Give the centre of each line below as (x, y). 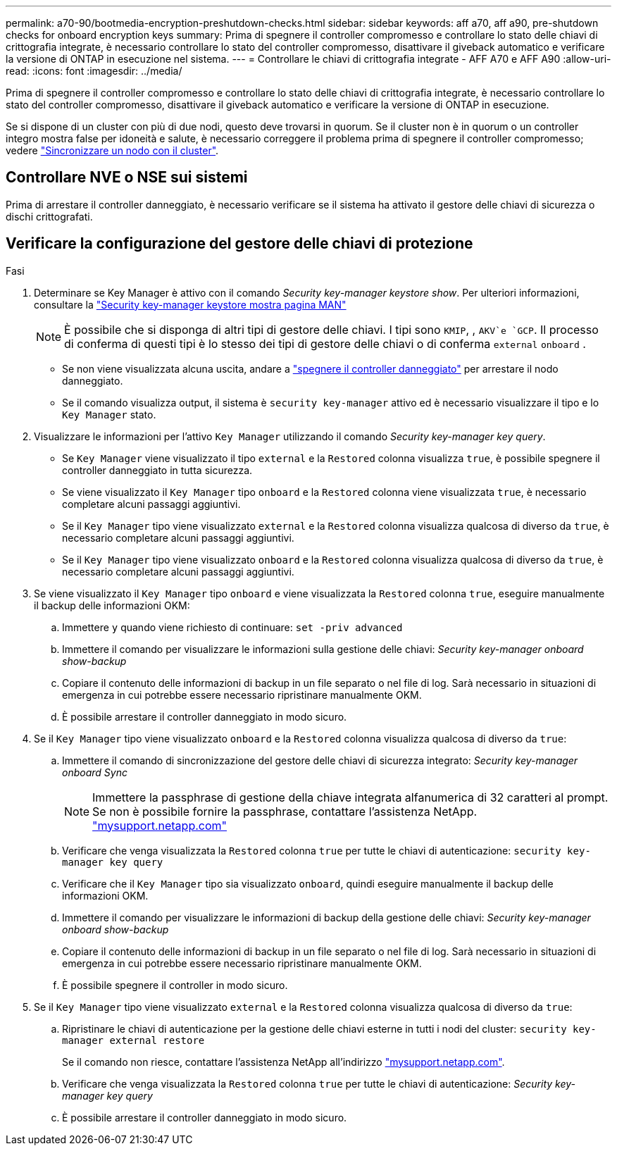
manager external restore (133, 1040)
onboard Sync (95, 772)
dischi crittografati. (49, 216)
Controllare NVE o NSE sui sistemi (127, 178)
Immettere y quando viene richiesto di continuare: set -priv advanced (232, 627)
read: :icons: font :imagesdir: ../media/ (94, 71)
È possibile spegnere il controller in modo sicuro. (175, 985)
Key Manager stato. (109, 414)
